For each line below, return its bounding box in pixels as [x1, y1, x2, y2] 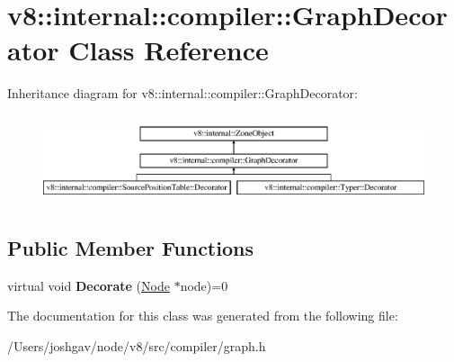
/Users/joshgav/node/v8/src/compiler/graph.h [7, 336, 266, 355]
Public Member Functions [7, 233, 254, 261]
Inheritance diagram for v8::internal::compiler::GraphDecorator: [7, 84, 358, 103]
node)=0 [180, 276, 228, 294]
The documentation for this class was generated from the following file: [7, 306, 398, 325]
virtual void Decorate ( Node [7, 276, 170, 294]
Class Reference [68, 32, 269, 68]
